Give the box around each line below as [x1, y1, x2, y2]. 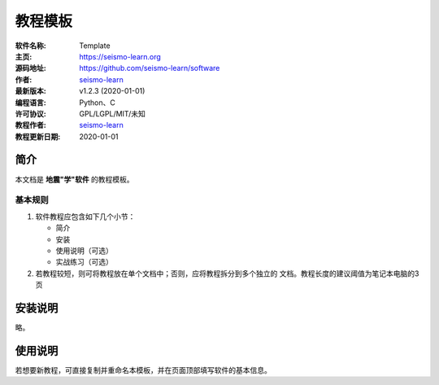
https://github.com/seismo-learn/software [79, 63, 220, 73]
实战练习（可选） [55, 257, 113, 267]
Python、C [79, 98, 115, 107]
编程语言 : [15, 98, 46, 107]
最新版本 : [15, 86, 46, 96]
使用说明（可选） [55, 245, 113, 256]
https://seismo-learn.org [79, 51, 162, 61]
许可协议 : [15, 108, 46, 118]
